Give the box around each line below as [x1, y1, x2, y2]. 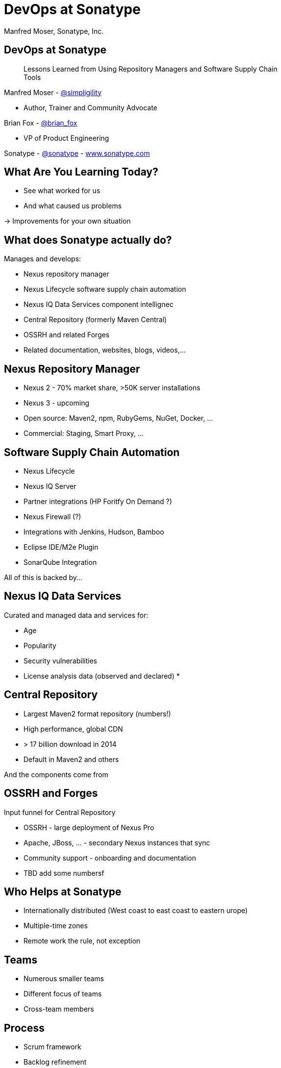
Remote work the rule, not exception [23, 937, 140, 945]
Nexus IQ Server [23, 482, 76, 490]
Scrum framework [23, 1043, 81, 1051]
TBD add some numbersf [23, 868, 104, 877]
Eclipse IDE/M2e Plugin [23, 542, 98, 551]
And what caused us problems [23, 202, 122, 210]
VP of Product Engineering [23, 133, 109, 142]
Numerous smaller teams [23, 974, 104, 983]
